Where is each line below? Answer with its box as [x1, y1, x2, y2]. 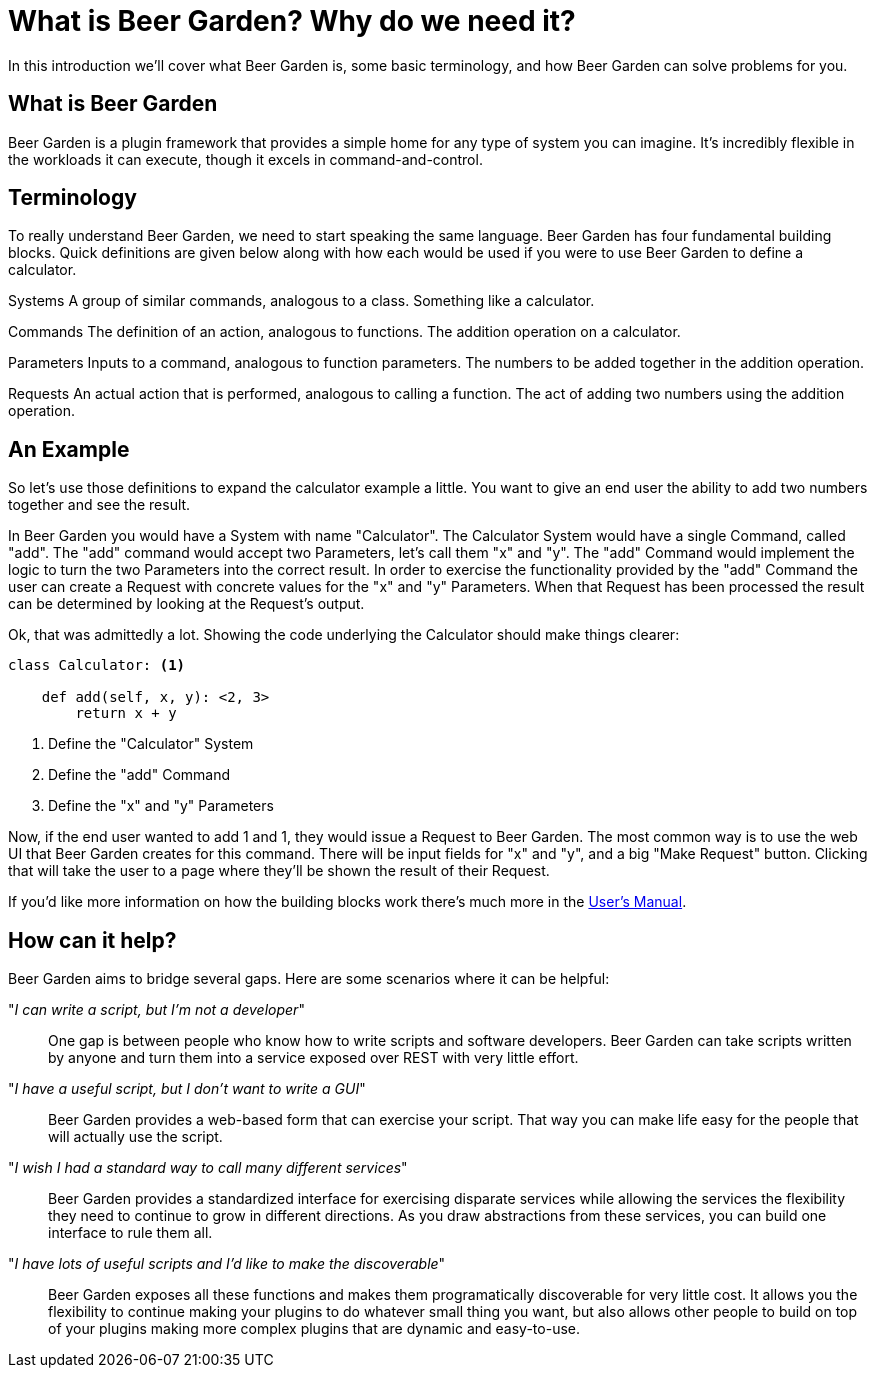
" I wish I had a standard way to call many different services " [8, 1159, 408, 1177]
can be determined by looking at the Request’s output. [8, 595, 365, 613]
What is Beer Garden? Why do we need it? [8, 4, 576, 38]
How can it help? [8, 927, 177, 953]
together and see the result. [8, 496, 191, 514]
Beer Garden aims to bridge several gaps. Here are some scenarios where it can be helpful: [8, 970, 610, 988]
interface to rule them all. [48, 1224, 213, 1242]
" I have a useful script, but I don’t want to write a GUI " [8, 1080, 366, 1098]
